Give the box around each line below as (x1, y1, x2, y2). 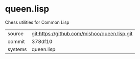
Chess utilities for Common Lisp (5, 19, 70, 25)
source (7, 30, 23, 37)
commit (7, 38, 25, 44)
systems (7, 46, 27, 53)
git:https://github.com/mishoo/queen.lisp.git (31, 30, 133, 37)
